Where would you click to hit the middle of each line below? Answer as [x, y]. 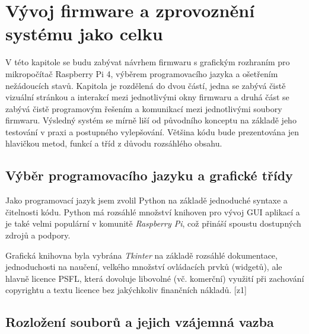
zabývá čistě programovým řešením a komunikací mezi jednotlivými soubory [144, 108]
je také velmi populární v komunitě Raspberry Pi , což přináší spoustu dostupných [153, 223]
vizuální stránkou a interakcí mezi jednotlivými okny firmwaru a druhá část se [147, 97]
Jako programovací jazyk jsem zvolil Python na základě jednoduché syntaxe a [146, 200]
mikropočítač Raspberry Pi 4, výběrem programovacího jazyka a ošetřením [142, 73]
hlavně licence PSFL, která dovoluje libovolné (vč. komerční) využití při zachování [155, 278]
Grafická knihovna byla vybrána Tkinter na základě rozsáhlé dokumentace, [141, 255]
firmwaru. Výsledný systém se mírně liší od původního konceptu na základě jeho [151, 120]
